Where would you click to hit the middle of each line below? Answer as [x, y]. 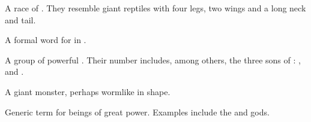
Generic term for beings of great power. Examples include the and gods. [137, 112]
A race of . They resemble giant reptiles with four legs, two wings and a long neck [155, 8]
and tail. [20, 19]
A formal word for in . [46, 40]
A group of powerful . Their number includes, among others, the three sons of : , [153, 60]
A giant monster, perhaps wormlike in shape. [88, 91]
